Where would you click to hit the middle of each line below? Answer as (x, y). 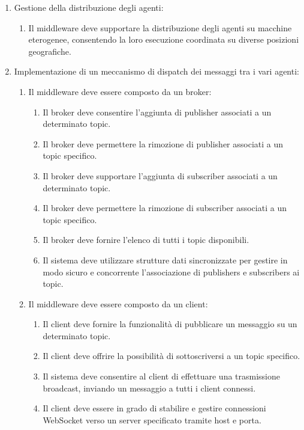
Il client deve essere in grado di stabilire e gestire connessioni (154, 408)
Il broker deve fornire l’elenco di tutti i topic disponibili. (146, 240)
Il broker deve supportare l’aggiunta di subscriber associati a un (160, 175)
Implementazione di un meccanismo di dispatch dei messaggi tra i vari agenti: (156, 71)
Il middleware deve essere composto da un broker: (120, 91)
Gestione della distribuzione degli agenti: (89, 7)
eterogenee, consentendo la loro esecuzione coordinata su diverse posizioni (164, 39)
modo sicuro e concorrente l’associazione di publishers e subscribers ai (171, 272)
